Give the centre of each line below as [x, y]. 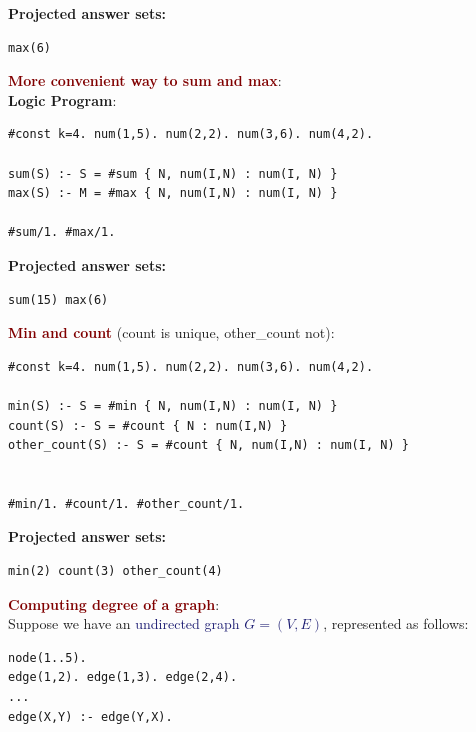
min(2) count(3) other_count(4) [115, 571]
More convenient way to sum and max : [145, 80]
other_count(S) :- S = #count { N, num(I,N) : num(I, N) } [208, 445]
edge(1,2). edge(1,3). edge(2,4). [123, 677]
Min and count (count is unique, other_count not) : [171, 332]
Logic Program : [62, 99]
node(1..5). [47, 657]
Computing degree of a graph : [114, 603]
